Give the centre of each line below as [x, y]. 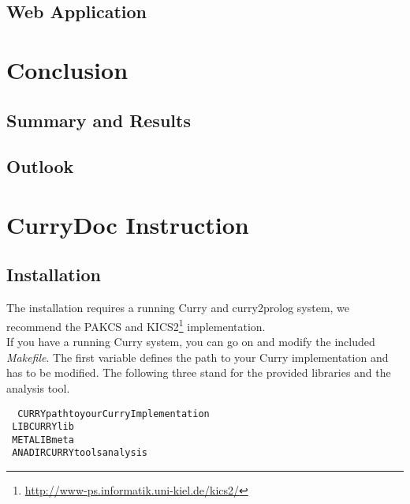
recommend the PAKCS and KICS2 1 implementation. [136, 325]
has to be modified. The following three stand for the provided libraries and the [199, 372]
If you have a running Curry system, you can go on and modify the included [191, 342]
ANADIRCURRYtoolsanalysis [80, 453]
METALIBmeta [43, 440]
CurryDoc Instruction [128, 224]
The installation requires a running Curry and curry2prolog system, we [178, 308]
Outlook [40, 166]
